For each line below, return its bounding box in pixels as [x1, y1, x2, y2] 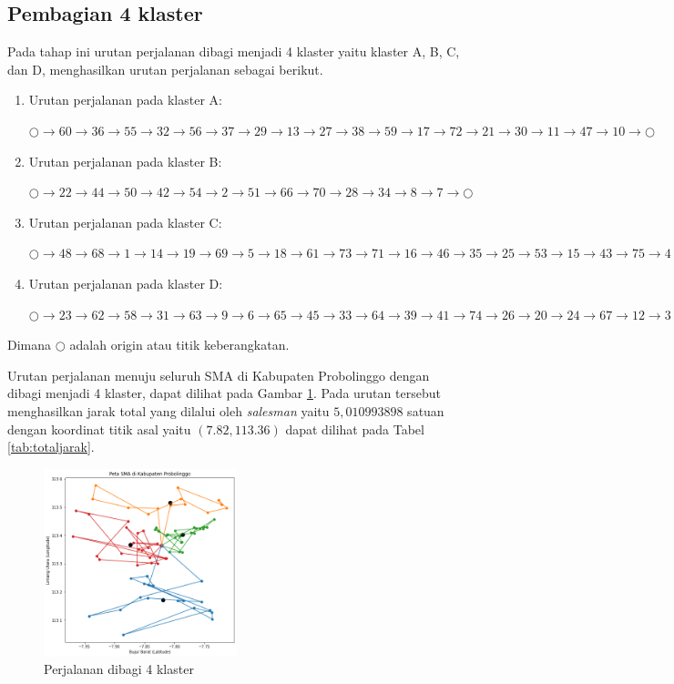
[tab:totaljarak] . [7, 437, 95, 456]
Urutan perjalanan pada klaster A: [28, 90, 222, 109]
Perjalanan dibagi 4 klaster [44, 659, 194, 679]
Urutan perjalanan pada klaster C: [28, 212, 222, 231]
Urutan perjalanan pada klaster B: [28, 151, 222, 170]
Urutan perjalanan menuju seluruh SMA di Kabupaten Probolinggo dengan [7, 365, 430, 384]
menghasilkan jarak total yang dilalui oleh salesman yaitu [7, 401, 330, 420]
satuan [407, 401, 444, 420]
